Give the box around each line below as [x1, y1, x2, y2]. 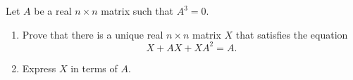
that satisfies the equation [235, 27, 348, 41]
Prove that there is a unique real [22, 27, 163, 41]
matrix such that [101, 4, 174, 18]
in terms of [70, 60, 118, 75]
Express [22, 60, 56, 75]
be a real [34, 4, 72, 18]
